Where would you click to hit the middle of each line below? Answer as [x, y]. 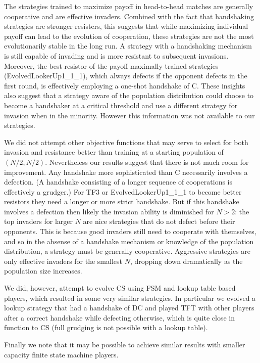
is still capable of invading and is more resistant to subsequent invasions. [116, 55]
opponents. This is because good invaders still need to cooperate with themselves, [130, 231]
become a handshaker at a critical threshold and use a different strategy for [121, 105]
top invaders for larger [38, 221]
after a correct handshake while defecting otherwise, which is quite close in [119, 317]
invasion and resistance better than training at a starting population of [114, 152]
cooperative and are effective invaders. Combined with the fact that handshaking [129, 16]
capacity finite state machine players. [61, 354]
